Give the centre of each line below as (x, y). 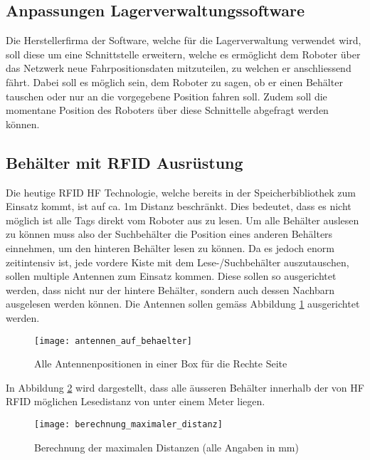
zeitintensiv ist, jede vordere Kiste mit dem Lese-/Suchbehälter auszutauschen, (178, 262)
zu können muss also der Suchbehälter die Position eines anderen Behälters (169, 234)
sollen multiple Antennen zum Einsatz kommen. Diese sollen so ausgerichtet (171, 276)
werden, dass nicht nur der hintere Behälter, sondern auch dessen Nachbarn (170, 289)
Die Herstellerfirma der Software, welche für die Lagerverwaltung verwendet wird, (184, 40)
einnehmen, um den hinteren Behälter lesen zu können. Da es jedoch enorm (170, 247)
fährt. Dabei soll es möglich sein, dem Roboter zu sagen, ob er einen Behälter (174, 82)
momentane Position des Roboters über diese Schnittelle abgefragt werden (167, 110)
